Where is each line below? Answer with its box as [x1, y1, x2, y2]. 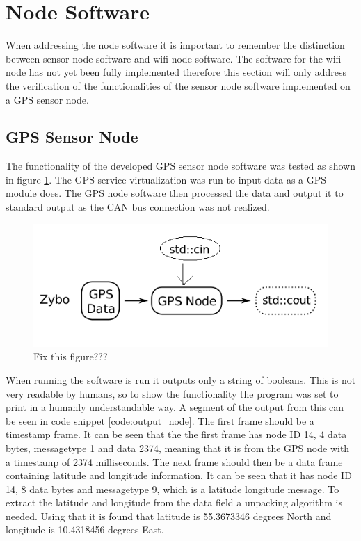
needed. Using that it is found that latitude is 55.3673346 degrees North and [6, 508, 332, 523]
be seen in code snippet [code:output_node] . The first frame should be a [6, 413, 314, 428]
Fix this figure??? [33, 349, 108, 364]
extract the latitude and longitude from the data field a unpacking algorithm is [6, 495, 343, 510]
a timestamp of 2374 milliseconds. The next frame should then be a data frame [6, 454, 343, 469]
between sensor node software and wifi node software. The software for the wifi [6, 51, 342, 65]
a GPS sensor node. [6, 92, 89, 106]
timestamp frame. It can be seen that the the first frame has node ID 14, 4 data [6, 427, 347, 442]
